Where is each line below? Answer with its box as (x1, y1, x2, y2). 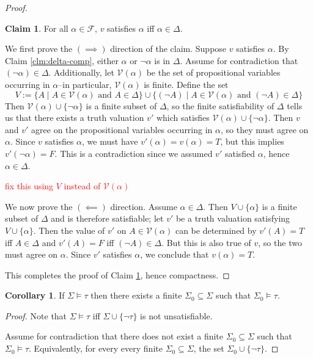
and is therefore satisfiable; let (51, 212, 164, 225)
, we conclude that (140, 248, 209, 261)
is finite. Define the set (144, 78, 229, 90)
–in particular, (58, 78, 112, 90)
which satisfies (156, 111, 210, 124)
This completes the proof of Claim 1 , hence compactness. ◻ (5, 268, 230, 281)
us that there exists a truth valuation (5, 111, 144, 124)
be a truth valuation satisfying (175, 212, 290, 225)
